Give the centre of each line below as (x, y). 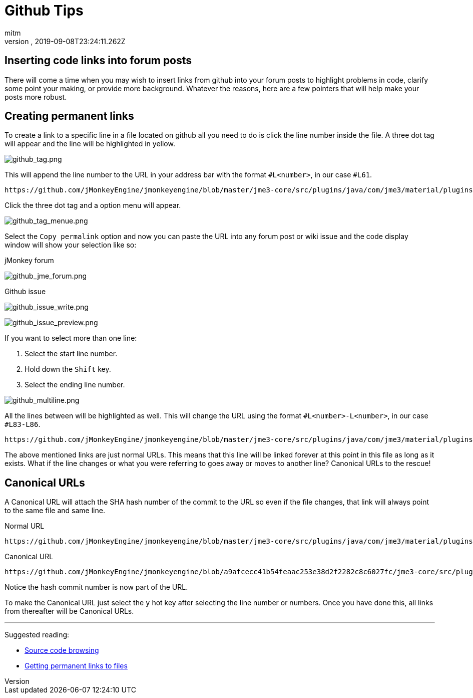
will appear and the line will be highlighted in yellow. (90, 144)
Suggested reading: (37, 635)
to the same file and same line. (55, 511)
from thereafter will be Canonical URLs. (69, 611)
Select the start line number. (71, 354)
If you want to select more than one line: (71, 338)
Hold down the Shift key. (68, 369)
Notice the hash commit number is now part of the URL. (96, 587)
